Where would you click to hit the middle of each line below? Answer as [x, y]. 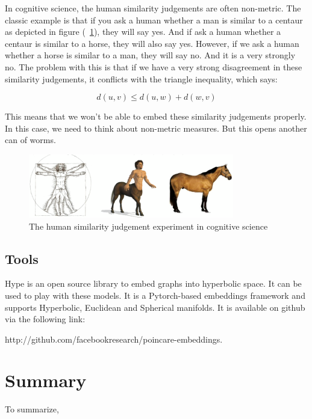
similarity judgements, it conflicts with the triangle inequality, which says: [141, 78]
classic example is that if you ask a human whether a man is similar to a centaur [154, 20]
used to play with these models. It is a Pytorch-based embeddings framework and [155, 295]
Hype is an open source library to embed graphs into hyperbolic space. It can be [153, 283]
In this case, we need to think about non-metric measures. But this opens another [156, 128]
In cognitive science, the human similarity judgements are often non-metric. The [153, 8]
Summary [46, 380]
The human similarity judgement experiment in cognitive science [148, 226]
